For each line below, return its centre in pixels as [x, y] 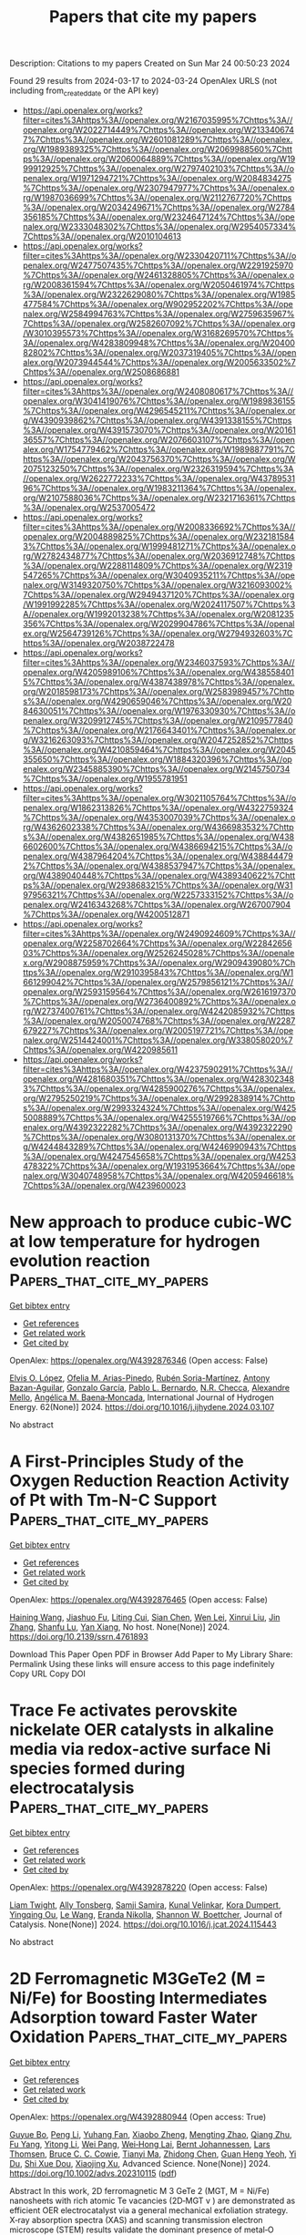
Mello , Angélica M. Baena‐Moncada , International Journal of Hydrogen [142, 1397]
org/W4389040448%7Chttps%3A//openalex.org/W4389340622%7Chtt [159, 875]
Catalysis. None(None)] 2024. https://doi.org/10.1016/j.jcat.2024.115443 [143, 1924]
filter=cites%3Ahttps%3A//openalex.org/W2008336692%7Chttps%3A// [159, 527]
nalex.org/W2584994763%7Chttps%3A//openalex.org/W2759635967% [158, 314]
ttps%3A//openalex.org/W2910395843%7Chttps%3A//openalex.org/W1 [158, 972]
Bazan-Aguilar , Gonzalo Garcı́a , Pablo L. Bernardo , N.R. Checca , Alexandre [150, 1387]
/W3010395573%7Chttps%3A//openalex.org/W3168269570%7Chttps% [158, 333]
